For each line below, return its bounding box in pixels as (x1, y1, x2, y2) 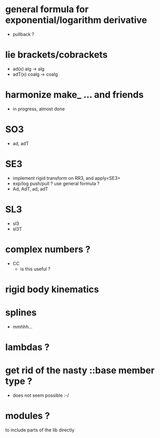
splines (5, 306, 37, 318)
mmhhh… (12, 324, 33, 330)
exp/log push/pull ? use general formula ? (12, 180, 100, 186)
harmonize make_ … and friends (5, 89, 144, 101)
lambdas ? (5, 341, 50, 353)
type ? (5, 376, 33, 387)
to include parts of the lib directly (5, 427, 75, 433)
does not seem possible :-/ (12, 392, 70, 398)
